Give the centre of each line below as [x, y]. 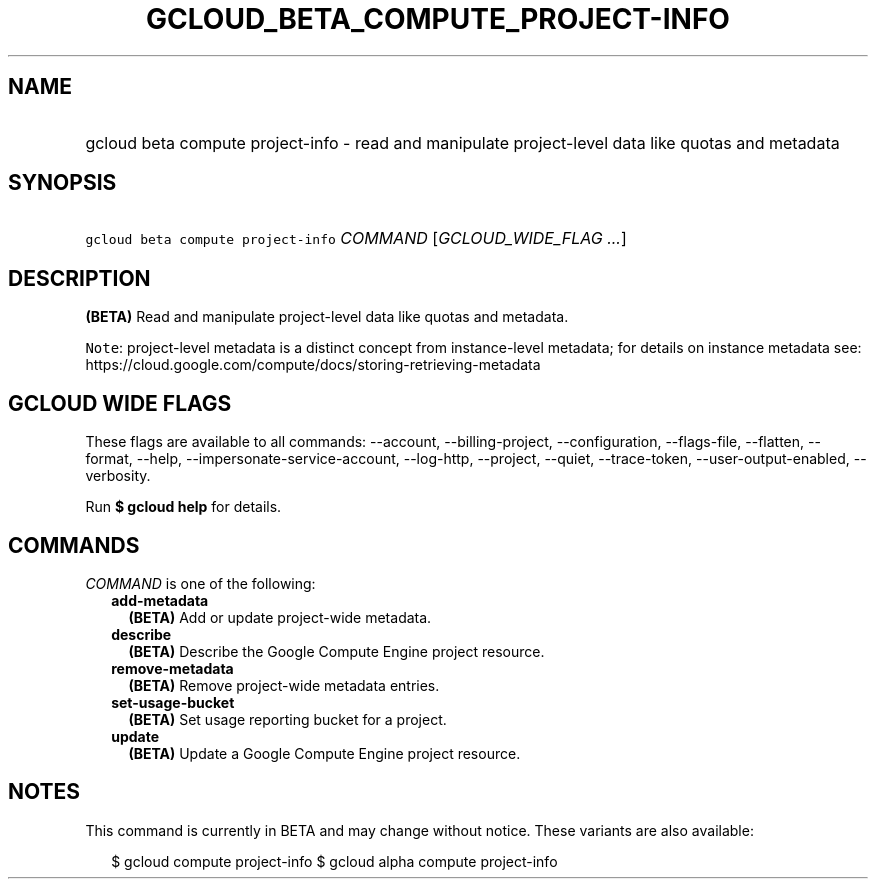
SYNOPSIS [62, 183]
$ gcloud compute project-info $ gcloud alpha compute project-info [334, 861]
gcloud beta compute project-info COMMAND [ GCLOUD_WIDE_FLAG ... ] [356, 238]
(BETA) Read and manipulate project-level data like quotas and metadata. [327, 317]
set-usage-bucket [173, 702]
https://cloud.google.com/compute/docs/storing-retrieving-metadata [313, 365]
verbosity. [118, 476]
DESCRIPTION [79, 278]
